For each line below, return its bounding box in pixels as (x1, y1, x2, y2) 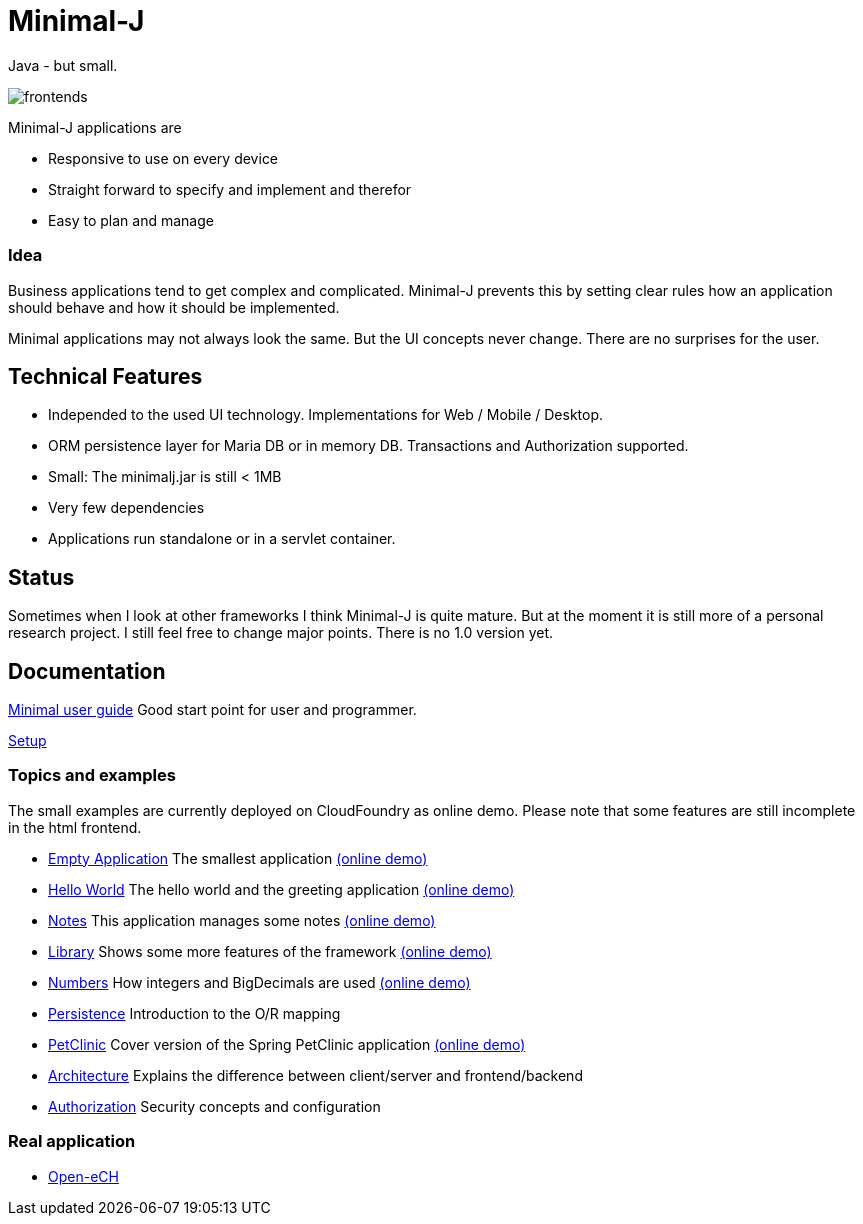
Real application (8, 1131, 136, 1152)
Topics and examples (8, 765, 176, 786)
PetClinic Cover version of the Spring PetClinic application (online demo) (48, 1035, 526, 1053)
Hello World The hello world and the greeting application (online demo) (48, 880, 515, 898)
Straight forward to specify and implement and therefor (48, 180, 412, 198)
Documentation (8, 658, 166, 684)
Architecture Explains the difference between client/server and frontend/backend (48, 1066, 583, 1084)
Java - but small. (8, 56, 118, 74)
